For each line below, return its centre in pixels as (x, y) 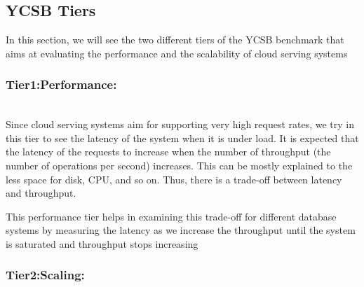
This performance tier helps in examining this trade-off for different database (171, 216)
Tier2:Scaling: (45, 275)
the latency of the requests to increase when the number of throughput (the (168, 152)
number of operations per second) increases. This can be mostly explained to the (179, 165)
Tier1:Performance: (61, 84)
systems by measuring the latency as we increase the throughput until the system (181, 230)
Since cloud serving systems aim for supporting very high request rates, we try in (180, 124)
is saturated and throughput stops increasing (102, 243)
